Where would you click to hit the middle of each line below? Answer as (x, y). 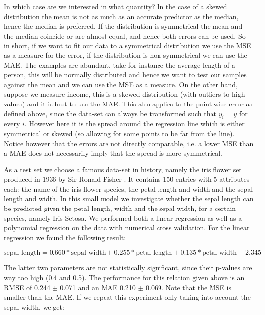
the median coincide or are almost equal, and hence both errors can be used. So (125, 35)
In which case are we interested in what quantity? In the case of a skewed (116, 6)
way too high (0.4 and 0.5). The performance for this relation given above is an (124, 278)
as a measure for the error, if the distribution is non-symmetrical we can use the (126, 55)
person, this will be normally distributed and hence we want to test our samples (125, 75)
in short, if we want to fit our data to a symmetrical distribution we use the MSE (128, 45)
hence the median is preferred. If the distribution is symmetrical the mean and (123, 26)
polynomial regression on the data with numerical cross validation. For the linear (127, 228)
